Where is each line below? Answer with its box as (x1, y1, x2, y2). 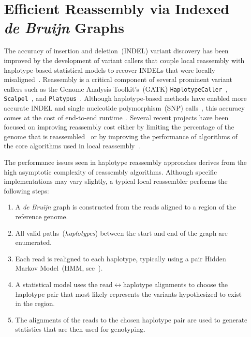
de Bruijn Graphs (4, 17, 124, 38)
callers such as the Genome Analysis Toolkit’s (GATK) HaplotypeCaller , (4, 83, 227, 94)
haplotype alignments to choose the (123, 279, 228, 289)
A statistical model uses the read (15, 279, 113, 289)
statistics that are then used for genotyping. (15, 324, 146, 334)
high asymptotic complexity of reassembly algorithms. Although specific (4, 166, 217, 177)
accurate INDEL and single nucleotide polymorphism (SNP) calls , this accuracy (4, 103, 245, 112)
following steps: (4, 185, 49, 195)
